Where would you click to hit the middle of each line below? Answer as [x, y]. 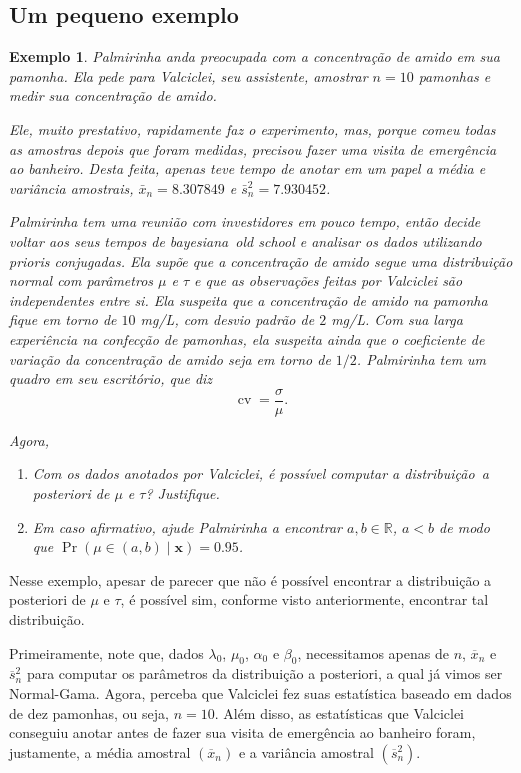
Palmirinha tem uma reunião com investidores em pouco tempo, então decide [245, 221]
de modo [464, 526]
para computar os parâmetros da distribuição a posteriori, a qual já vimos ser [264, 673]
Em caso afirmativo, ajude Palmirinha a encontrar [187, 526]
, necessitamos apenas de [373, 652]
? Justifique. [182, 492]
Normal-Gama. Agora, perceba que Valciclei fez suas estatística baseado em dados [260, 692]
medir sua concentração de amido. [113, 95]
